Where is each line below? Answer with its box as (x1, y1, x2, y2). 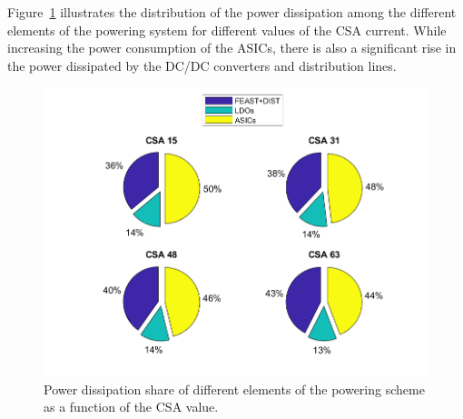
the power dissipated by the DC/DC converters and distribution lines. (7, 55, 397, 75)
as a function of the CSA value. (44, 397, 219, 416)
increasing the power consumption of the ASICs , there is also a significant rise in (7, 38, 457, 57)
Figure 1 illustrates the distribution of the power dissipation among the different (7, 3, 457, 21)
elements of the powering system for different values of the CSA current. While (7, 20, 447, 39)
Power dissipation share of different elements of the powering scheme (44, 379, 425, 398)
